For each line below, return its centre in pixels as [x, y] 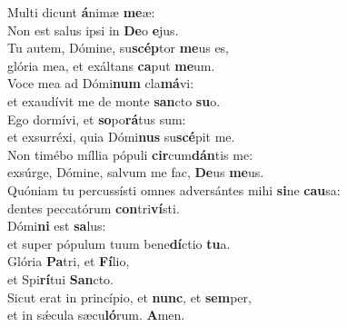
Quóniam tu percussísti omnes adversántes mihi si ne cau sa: [174, 189]
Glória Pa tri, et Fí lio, [69, 261]
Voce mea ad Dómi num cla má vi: [101, 83]
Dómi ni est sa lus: [57, 226]
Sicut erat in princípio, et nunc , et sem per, [129, 297]
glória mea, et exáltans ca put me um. [111, 65]
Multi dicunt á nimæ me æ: [81, 12]
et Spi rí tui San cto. [60, 278]
